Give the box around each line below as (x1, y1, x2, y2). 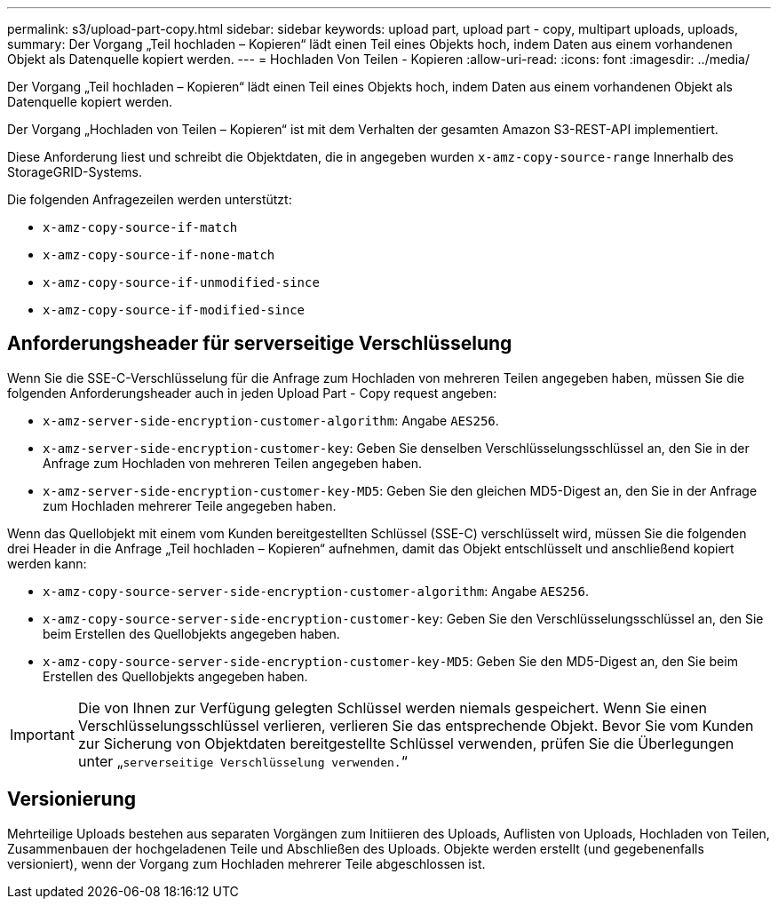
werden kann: (7, 555, 87, 571)
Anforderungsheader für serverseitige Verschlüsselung (7, 332, 512, 355)
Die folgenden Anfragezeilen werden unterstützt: (7, 192, 292, 207)
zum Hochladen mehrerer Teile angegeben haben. (43, 497, 337, 513)
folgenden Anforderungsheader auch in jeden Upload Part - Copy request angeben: (7, 385, 497, 401)
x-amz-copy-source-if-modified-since (43, 303, 306, 317)
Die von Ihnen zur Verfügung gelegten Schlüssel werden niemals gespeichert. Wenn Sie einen (77, 698, 707, 717)
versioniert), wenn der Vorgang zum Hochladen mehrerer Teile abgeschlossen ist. (7, 855, 486, 871)
